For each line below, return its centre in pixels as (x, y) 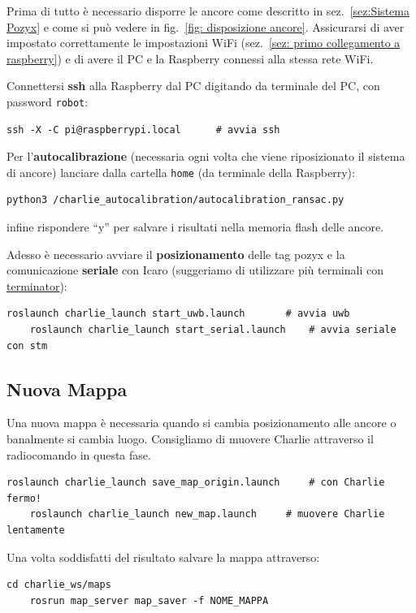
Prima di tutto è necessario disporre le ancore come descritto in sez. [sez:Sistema (208, 11)
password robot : (48, 101)
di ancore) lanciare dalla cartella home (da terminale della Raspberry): (181, 172)
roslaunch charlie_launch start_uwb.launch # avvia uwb (178, 314)
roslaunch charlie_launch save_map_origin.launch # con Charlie (196, 483)
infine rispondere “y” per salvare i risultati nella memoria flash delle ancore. (195, 227)
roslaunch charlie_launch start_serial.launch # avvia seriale (213, 330)
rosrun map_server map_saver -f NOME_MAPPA (149, 600)
